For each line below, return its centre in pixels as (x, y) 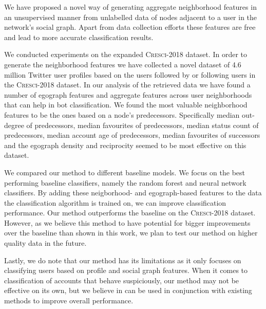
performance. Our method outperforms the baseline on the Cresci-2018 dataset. (130, 213)
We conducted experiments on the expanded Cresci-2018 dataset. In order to (126, 54)
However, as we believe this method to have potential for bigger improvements (127, 222)
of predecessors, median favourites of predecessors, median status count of (142, 125)
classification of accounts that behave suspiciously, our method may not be (122, 280)
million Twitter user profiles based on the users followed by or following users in (130, 74)
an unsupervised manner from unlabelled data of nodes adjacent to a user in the (131, 17)
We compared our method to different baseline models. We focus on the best (125, 172)
